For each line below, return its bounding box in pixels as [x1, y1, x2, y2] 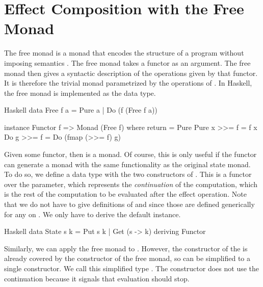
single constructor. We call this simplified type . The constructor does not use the [4, 263, 259, 273]
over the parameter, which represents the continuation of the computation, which [4, 178, 257, 189]
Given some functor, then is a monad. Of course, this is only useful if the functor [4, 149, 257, 160]
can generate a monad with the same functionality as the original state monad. [4, 159, 251, 169]
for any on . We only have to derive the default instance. [4, 208, 181, 219]
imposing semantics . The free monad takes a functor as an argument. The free [4, 57, 251, 68]
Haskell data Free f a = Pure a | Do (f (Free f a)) [4, 105, 157, 115]
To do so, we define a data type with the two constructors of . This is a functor [4, 169, 252, 179]
